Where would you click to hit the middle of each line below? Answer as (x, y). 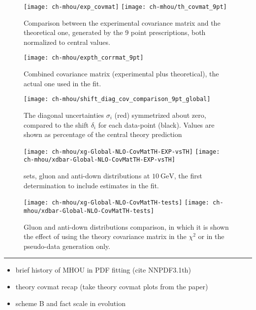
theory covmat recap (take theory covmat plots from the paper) (112, 286)
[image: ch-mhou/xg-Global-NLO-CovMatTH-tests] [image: (116, 203)
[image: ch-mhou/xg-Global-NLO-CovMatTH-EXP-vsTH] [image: (122, 152)
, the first (188, 176)
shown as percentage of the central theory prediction (103, 134)
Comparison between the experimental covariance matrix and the (122, 22)
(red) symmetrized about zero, (160, 115)
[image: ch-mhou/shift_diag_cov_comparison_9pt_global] (117, 99)
